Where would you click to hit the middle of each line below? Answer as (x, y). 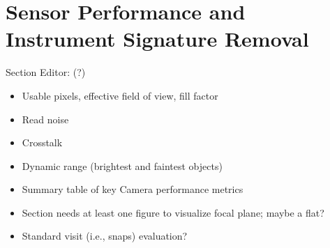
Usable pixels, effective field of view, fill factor (120, 95)
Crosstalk (42, 142)
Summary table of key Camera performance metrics (133, 189)
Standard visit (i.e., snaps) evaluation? (105, 236)
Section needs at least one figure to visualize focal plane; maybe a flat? (173, 212)
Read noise (45, 119)
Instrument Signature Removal (157, 39)
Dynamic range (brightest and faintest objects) (122, 165)
